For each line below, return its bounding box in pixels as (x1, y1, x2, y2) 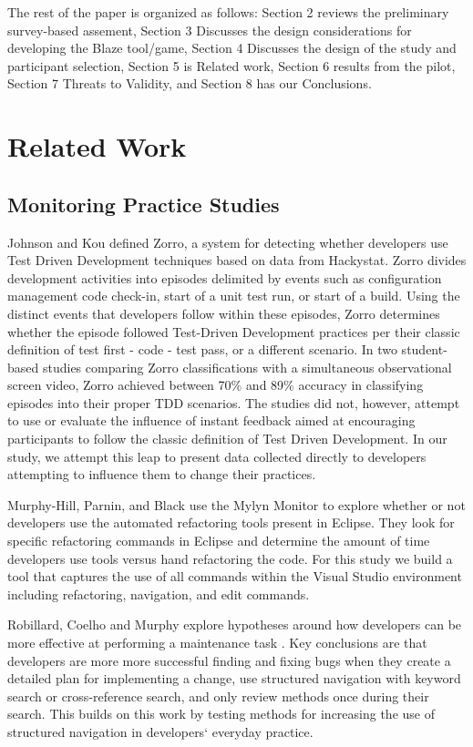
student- (401, 340, 447, 359)
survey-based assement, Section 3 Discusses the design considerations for (7, 20, 412, 39)
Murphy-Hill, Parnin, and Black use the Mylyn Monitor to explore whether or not (7, 495, 466, 514)
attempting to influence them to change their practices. (7, 465, 316, 484)
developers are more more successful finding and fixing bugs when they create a (7, 650, 451, 670)
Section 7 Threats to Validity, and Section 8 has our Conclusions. (7, 74, 372, 93)
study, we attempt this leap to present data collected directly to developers (7, 446, 427, 466)
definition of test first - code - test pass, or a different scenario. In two (7, 340, 397, 359)
